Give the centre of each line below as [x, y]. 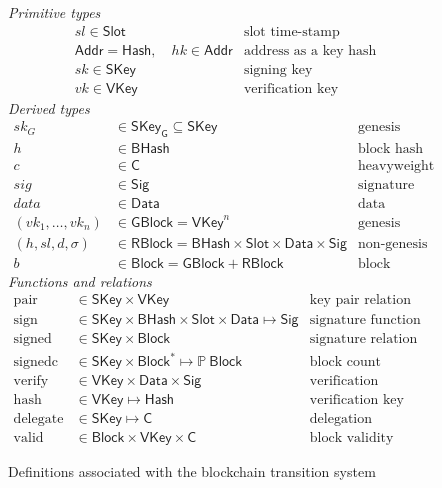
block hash [391, 149]
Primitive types [54, 12]
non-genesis [393, 243]
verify [31, 381]
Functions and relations [80, 280]
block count [345, 362]
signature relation [363, 338]
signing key [278, 69]
